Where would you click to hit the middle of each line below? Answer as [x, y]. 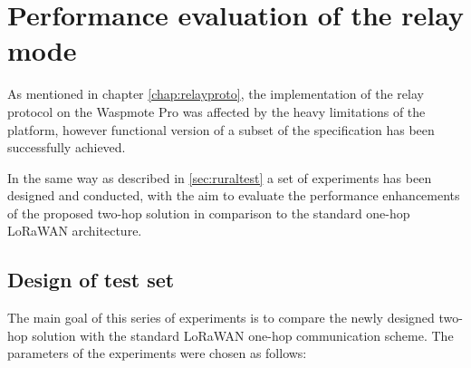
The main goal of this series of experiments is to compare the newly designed [221, 318]
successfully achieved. [67, 147]
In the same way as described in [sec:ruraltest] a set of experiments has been [220, 177]
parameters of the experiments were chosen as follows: [157, 353]
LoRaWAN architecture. [75, 231]
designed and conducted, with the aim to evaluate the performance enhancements [234, 195]
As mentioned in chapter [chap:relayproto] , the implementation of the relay [216, 94]
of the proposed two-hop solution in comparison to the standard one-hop [209, 213]
